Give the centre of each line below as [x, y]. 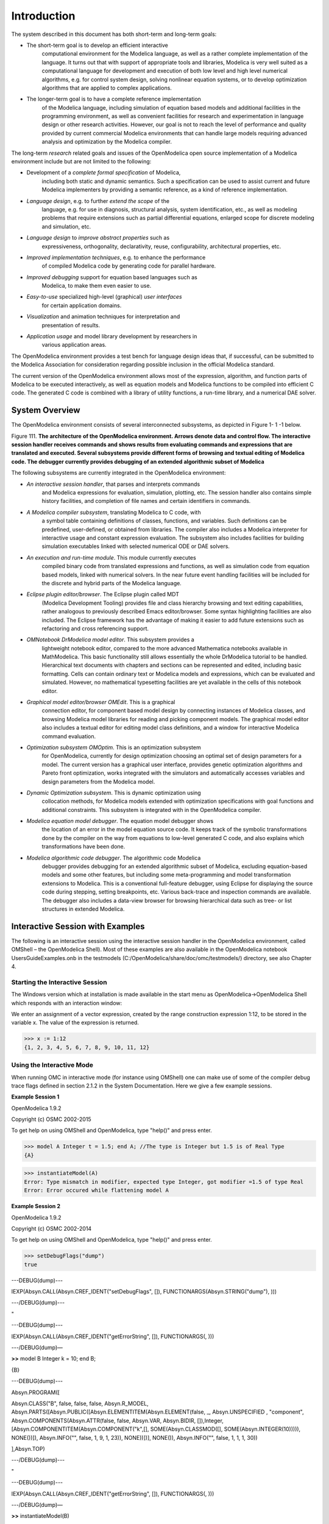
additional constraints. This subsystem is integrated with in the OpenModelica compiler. [152, 810]
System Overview [46, 411]
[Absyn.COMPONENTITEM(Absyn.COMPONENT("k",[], [80, 1429]
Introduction [43, 16]
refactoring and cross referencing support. [95, 628]
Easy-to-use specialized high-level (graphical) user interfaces [104, 297]
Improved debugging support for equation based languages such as [112, 277]
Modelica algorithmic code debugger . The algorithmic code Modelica [114, 858]
